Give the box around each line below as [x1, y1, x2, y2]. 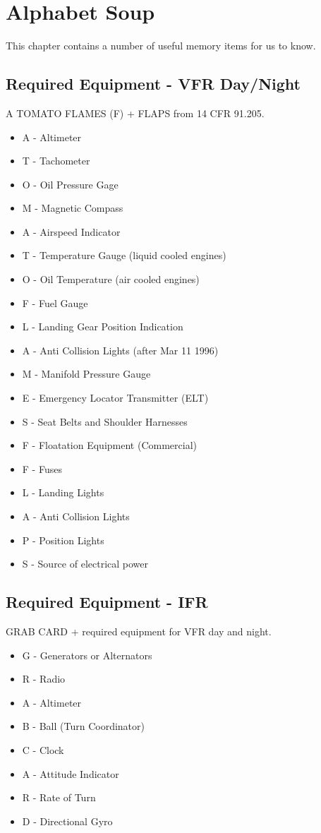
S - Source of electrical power [22, 556, 149, 571]
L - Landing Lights [22, 485, 104, 500]
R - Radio [22, 671, 66, 686]
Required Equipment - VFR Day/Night [6, 73, 301, 95]
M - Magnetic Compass [22, 200, 123, 215]
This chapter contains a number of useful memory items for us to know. [6, 38, 316, 53]
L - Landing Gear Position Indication [22, 319, 183, 334]
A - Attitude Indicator [22, 766, 119, 781]
